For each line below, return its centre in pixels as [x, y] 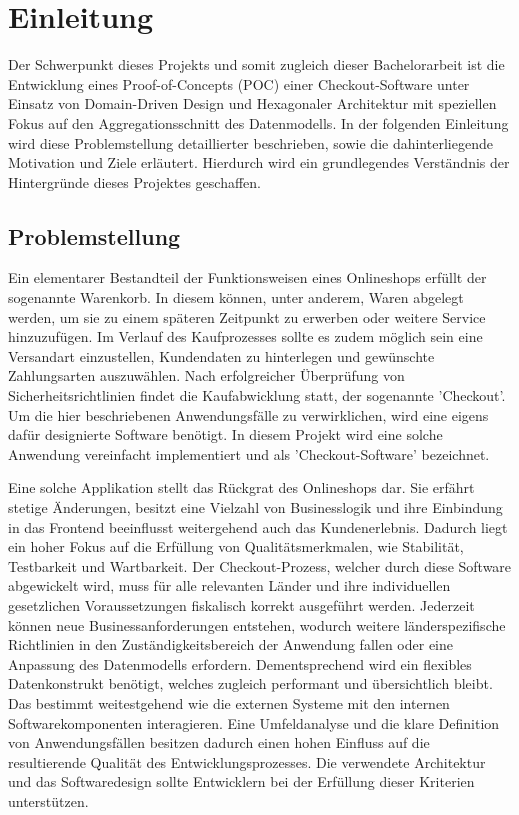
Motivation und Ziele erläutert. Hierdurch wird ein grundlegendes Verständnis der [259, 162]
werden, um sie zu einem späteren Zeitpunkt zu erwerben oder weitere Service [247, 316]
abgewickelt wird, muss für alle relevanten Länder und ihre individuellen [229, 585]
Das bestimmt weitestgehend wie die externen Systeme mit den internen [229, 702]
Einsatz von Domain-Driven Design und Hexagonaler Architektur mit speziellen [252, 103]
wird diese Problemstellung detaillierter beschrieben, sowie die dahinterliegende [250, 142]
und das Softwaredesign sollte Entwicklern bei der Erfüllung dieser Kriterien [241, 781]
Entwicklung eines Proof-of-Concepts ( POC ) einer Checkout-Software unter [239, 83]
